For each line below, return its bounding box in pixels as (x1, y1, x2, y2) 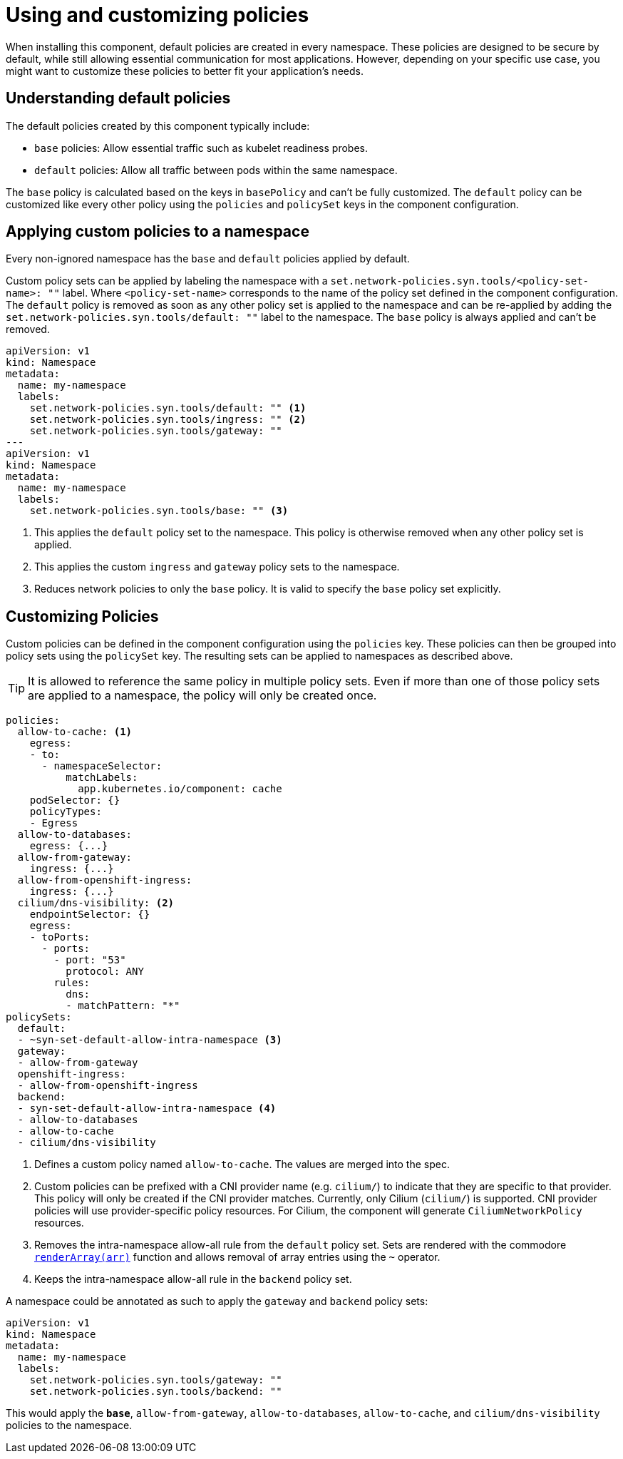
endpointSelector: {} (29, 908, 150, 921)
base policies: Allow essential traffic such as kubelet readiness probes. (34, 141, 368, 154)
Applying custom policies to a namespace (6, 222, 309, 241)
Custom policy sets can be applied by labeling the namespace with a (6, 275, 328, 287)
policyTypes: (29, 806, 102, 818)
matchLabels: (66, 772, 138, 784)
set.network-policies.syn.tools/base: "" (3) (29, 505, 289, 517)
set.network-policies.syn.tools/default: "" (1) (29, 402, 307, 414)
